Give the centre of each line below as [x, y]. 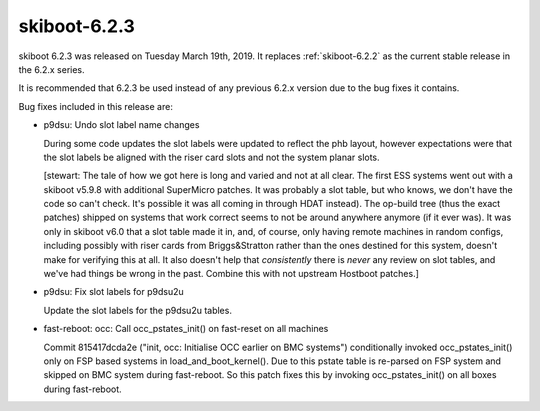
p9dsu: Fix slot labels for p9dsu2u [113, 292]
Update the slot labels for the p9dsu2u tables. [137, 310]
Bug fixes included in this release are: [96, 106]
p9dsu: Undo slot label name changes [121, 125]
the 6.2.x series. [51, 69]
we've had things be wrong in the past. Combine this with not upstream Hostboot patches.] [231, 274]
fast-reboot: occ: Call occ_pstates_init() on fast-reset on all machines [186, 329]
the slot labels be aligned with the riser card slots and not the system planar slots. [211, 157]
